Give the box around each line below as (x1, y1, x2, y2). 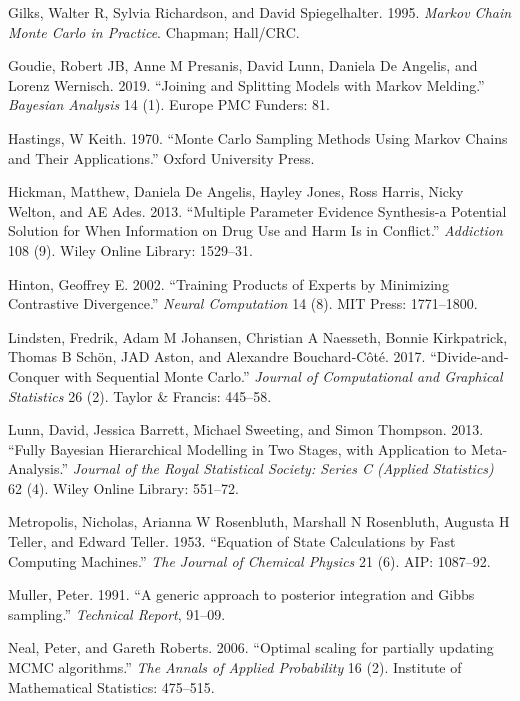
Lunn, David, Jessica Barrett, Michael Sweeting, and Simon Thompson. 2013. (8, 419, 484, 440)
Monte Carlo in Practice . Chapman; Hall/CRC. (8, 21, 300, 42)
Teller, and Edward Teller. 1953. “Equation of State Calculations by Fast (8, 531, 456, 552)
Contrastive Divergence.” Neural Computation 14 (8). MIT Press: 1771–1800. (8, 293, 478, 314)
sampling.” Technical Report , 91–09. (8, 603, 226, 624)
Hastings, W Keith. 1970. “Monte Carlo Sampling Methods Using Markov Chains (8, 127, 508, 148)
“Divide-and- (430, 346, 509, 367)
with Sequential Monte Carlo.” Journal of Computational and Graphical (64, 365, 503, 386)
